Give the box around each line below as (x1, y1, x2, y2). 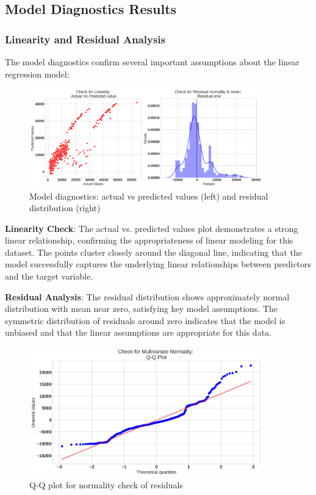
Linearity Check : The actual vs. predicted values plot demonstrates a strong (5, 222, 298, 234)
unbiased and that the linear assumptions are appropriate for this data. (5, 326, 271, 339)
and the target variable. (5, 270, 93, 283)
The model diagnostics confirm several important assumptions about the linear (5, 56, 300, 68)
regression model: (5, 67, 70, 80)
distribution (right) (29, 201, 101, 214)
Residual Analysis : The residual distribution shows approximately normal (5, 290, 290, 303)
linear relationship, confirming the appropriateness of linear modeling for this (5, 234, 293, 247)
